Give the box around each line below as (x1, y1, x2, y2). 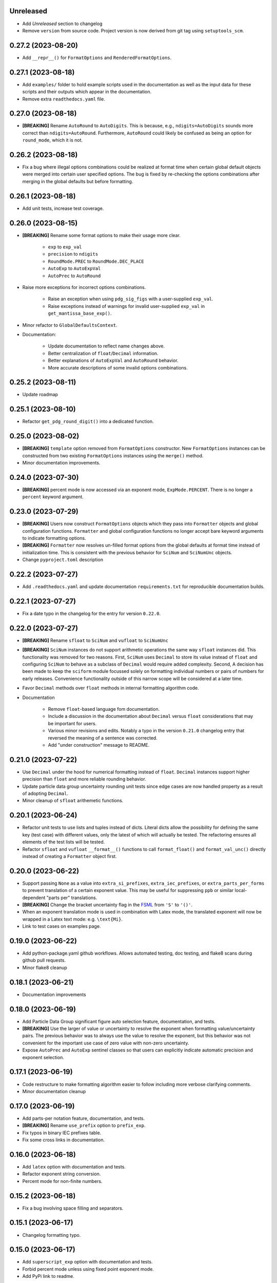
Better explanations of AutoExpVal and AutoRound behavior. (48, 357, 179, 364)
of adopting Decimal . (22, 790, 69, 796)
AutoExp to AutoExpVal (48, 265, 101, 271)
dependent (22, 895, 46, 901)
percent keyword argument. (22, 494, 84, 500)
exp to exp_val (48, 244, 82, 250)
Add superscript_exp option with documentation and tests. (22, 1259, 153, 1265)
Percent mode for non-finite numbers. (22, 1178, 103, 1184)
